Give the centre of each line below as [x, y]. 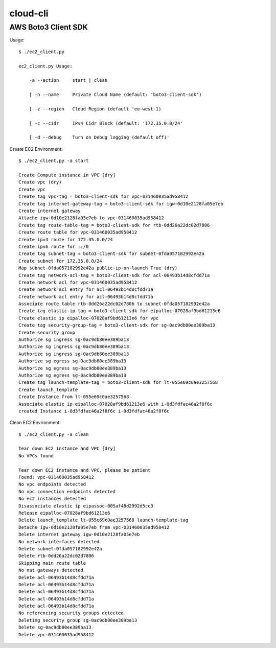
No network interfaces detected [59, 541]
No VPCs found [36, 456]
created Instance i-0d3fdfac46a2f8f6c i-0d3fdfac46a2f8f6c [94, 411]
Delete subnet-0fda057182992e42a [60, 549]
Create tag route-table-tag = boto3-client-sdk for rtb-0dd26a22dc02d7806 [114, 225]
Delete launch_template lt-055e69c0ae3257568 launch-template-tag [103, 520]
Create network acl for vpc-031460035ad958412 [78, 282]
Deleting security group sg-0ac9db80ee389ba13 [78, 620]
